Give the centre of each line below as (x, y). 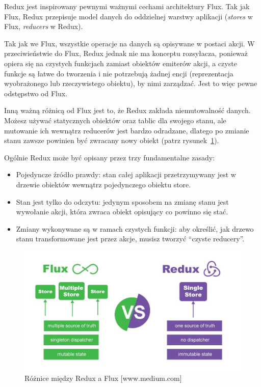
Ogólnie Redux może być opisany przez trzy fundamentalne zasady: (110, 157)
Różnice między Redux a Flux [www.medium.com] (103, 378)
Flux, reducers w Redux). (44, 26)
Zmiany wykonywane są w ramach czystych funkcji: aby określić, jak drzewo (135, 228)
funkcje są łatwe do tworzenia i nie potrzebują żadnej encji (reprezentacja (119, 73)
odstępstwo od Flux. (36, 93)
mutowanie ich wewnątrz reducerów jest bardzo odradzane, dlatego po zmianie (127, 130)
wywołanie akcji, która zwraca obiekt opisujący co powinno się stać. (122, 212)
